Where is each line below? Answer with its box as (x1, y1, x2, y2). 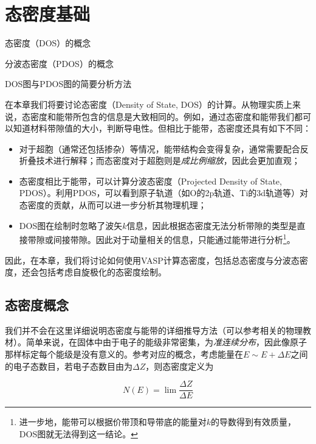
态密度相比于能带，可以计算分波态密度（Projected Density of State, (19, 174, 282, 187)
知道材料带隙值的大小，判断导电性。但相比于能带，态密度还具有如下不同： (13, 122, 311, 135)
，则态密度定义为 (145, 359, 214, 372)
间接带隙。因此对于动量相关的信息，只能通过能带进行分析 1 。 (53, 231, 295, 245)
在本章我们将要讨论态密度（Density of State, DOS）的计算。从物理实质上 (5, 97, 292, 110)
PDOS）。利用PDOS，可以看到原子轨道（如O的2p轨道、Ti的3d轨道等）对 (19, 186, 309, 199)
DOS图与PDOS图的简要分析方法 (5, 77, 132, 90)
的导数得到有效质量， (211, 415, 297, 428)
